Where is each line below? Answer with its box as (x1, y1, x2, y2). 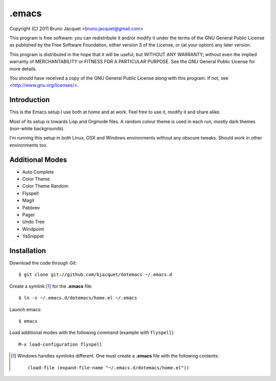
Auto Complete (22, 169, 54, 175)
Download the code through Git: (9, 260, 77, 266)
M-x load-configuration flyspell (18, 341, 102, 347)
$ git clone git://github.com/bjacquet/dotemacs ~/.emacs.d (18, 272, 172, 278)
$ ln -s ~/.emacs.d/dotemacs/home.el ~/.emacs (18, 295, 137, 301)
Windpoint (22, 226, 44, 232)
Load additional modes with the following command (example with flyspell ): (9, 329, 175, 336)
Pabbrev (22, 204, 40, 210)
